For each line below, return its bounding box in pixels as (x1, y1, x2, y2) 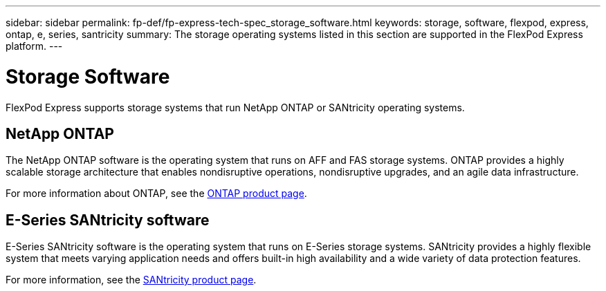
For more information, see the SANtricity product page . (6, 274, 257, 286)
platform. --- (6, 40, 63, 52)
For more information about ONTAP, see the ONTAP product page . (6, 187, 307, 200)
